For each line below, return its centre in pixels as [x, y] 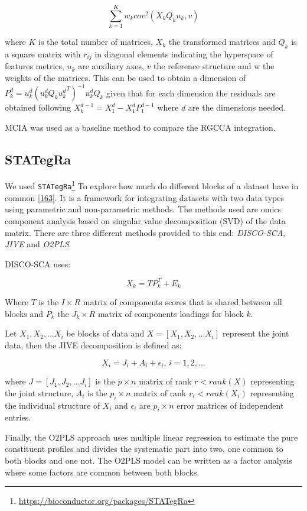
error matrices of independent [230, 405]
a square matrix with [43, 54]
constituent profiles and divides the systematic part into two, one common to [144, 449]
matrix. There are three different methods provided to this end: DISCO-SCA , [145, 232]
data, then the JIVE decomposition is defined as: [93, 345]
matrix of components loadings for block [171, 313]
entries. [18, 417]
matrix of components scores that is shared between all [182, 302]
